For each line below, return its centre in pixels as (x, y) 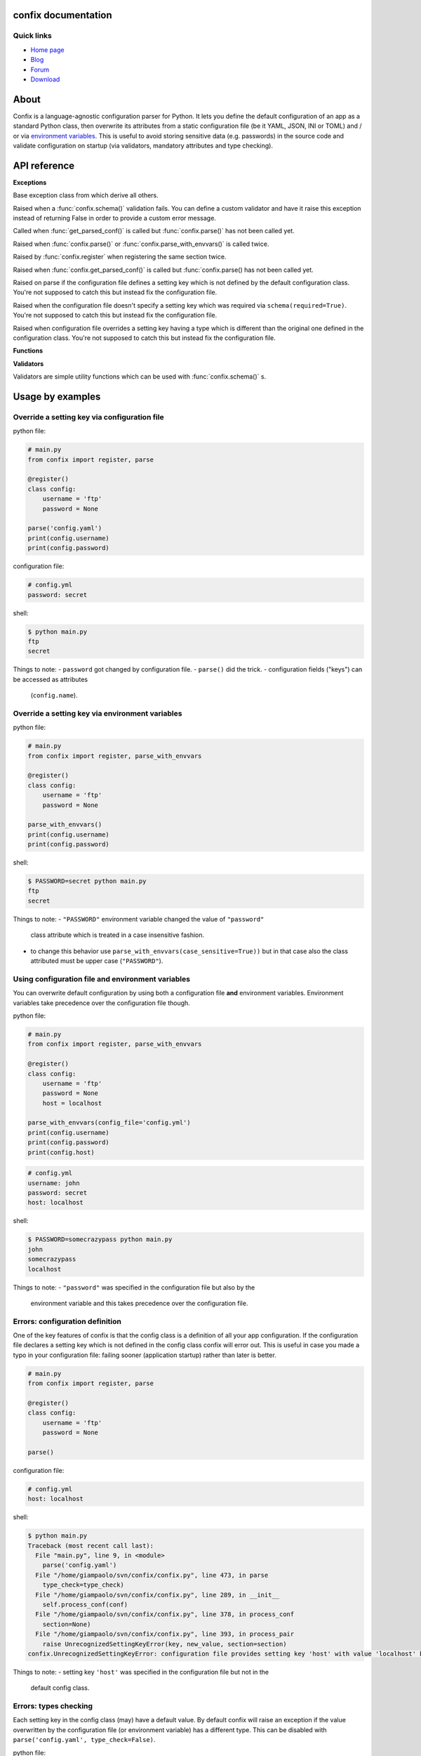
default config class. (60, 1688)
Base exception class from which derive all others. (86, 195)
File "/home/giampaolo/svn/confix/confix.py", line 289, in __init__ (158, 1595)
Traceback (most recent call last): (91, 1546)
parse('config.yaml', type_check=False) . (84, 1740)
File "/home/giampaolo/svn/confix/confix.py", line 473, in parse (152, 1575)
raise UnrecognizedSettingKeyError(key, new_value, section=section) (165, 1644)
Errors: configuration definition (67, 1321)
